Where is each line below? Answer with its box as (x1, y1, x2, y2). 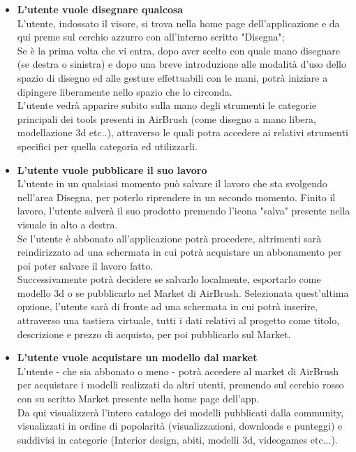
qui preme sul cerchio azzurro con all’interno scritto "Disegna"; (17, 29, 285, 44)
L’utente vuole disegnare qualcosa (17, 2, 184, 16)
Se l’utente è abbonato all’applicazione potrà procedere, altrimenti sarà (17, 231, 322, 245)
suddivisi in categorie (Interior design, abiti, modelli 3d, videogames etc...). (17, 432, 338, 446)
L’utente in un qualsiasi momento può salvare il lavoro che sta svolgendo (17, 176, 327, 191)
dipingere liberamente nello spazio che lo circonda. (17, 84, 232, 99)
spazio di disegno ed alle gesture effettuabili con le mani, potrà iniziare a (17, 70, 328, 85)
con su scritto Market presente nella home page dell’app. (17, 391, 260, 406)
